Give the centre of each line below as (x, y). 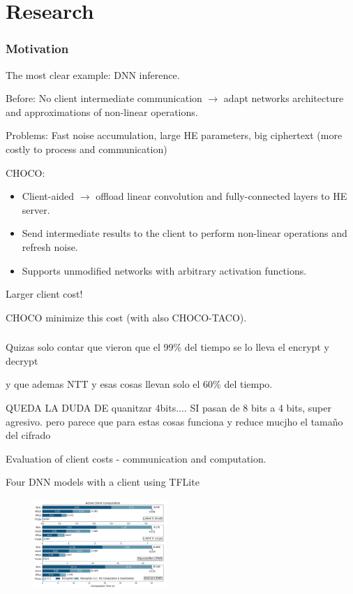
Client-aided (48, 196)
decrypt (22, 360)
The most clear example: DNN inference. (93, 74)
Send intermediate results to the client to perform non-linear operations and (185, 233)
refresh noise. (50, 246)
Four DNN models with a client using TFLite (103, 482)
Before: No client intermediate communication (104, 98)
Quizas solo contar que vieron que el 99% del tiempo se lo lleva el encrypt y (167, 347)
